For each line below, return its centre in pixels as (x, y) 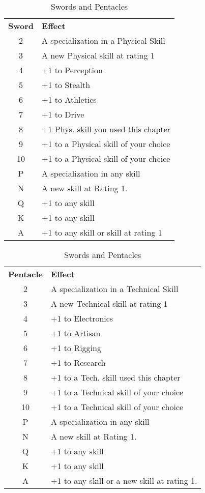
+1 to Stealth (66, 85)
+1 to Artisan (76, 333)
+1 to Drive (63, 114)
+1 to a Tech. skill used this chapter (116, 377)
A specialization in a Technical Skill (115, 289)
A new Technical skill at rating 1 (109, 303)
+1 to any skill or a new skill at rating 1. (124, 481)
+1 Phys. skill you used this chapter (106, 129)
